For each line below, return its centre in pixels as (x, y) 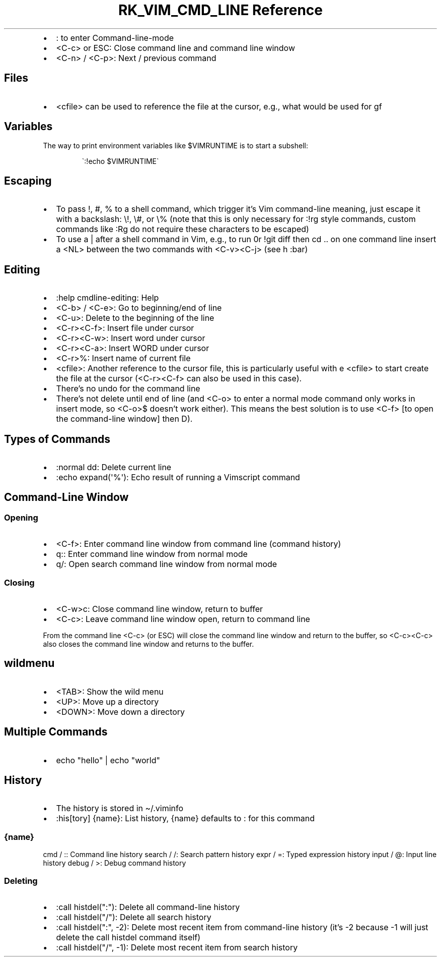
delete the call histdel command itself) (128, 937)
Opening (21, 517)
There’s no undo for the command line (128, 389)
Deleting (21, 881)
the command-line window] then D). (124, 419)
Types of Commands (57, 439)
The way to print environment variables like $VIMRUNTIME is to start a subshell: (175, 146)
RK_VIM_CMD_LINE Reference (220, 10)
